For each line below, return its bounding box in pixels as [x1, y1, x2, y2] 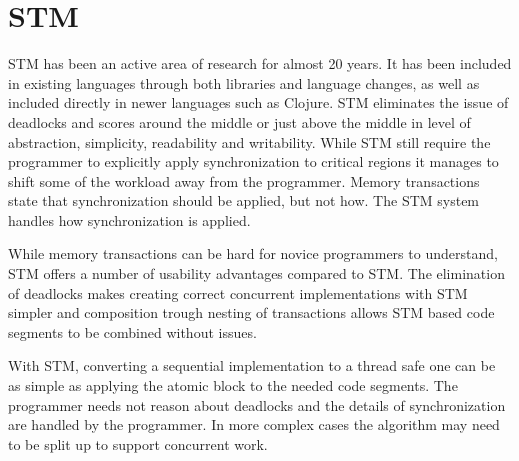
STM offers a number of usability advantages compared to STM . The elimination [8, 263, 505, 284]
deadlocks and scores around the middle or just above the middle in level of [8, 111, 471, 132]
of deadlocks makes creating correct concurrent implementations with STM [8, 282, 468, 303]
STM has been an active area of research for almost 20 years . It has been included [8, 53, 512, 74]
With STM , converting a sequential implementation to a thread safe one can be [8, 355, 496, 376]
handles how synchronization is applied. [8, 209, 251, 230]
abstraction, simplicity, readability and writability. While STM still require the [8, 131, 491, 152]
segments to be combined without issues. [8, 321, 257, 342]
